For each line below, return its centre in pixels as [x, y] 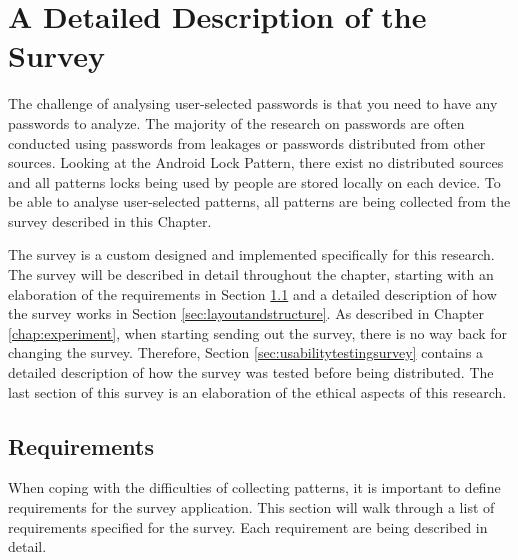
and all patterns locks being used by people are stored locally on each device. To [254, 181]
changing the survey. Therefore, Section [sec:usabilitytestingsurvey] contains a [246, 352]
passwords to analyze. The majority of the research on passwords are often [236, 122]
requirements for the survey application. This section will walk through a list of [251, 507]
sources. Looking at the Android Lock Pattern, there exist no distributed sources [256, 162]
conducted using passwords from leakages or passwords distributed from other [247, 142]
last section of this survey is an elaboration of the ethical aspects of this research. [257, 391]
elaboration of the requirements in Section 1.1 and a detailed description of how [252, 293]
